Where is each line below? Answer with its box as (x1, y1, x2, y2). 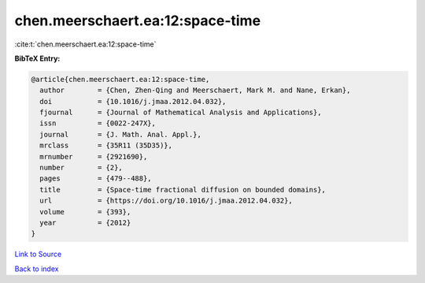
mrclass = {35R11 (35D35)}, (39, 141, 173, 150)
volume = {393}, (39, 207, 131, 216)
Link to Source (14, 249, 62, 259)
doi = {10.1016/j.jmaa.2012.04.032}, (39, 97, 227, 106)
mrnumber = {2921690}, (39, 152, 148, 161)
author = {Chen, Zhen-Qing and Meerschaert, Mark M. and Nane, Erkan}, (39, 86, 351, 95)
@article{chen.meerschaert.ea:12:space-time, (31, 75, 210, 84)
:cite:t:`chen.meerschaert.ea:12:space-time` (14, 39, 157, 49)
